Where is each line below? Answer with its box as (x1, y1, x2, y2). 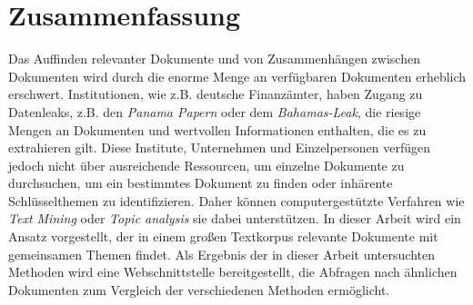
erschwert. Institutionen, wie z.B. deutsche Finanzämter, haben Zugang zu (8, 84, 423, 103)
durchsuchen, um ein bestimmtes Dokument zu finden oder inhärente (8, 173, 393, 192)
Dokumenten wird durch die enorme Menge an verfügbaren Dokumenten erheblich (8, 66, 467, 85)
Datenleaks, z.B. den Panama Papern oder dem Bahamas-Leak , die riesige (8, 102, 421, 121)
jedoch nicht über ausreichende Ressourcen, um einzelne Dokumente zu (8, 155, 405, 174)
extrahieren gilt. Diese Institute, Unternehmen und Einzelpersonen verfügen (8, 138, 431, 157)
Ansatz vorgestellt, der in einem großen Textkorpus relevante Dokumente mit (8, 227, 438, 246)
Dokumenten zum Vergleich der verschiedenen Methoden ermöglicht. (8, 280, 390, 299)
